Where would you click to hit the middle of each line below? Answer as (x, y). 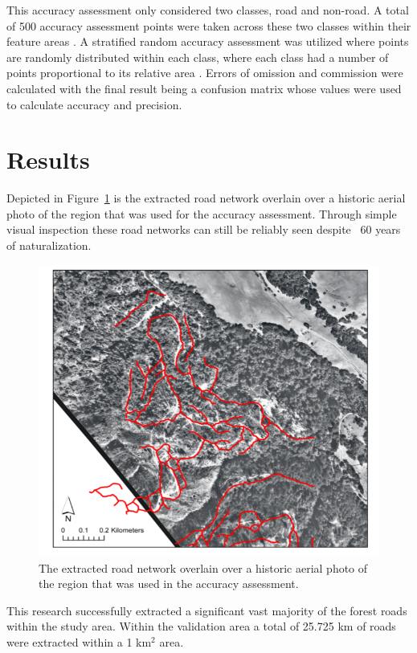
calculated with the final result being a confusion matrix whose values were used (204, 88)
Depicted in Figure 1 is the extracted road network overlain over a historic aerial (206, 198)
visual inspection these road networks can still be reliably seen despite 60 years (204, 229)
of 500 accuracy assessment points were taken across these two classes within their (209, 25)
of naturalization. (49, 245)
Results (48, 159)
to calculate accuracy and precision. (94, 104)
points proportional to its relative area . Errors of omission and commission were (205, 73)
